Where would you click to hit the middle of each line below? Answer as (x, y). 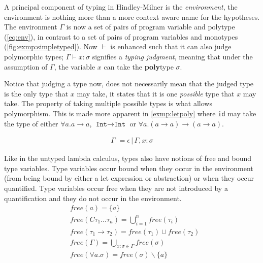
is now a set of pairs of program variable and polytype (151, 27)
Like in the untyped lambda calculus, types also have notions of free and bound (128, 158)
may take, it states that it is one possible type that (156, 93)
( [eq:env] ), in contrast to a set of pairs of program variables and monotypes (121, 36)
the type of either (31, 123)
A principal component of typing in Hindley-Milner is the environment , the (121, 7)
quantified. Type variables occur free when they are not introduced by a (116, 188)
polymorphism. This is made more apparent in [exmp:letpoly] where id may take (130, 113)
